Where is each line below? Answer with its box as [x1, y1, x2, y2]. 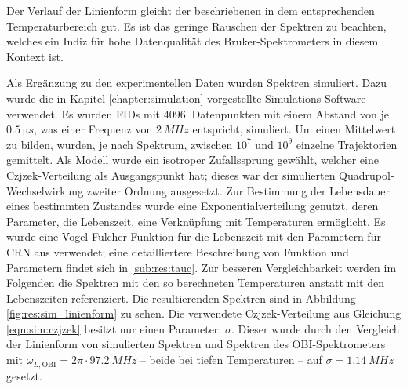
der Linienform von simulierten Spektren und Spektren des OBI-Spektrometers [6, 336, 386, 352]
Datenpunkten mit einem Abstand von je [191, 105, 389, 122]
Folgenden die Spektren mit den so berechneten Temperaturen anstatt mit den [6, 274, 384, 291]
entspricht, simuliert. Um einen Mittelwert [192, 121, 396, 137]
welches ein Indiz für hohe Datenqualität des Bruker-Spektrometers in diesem [6, 33, 379, 49]
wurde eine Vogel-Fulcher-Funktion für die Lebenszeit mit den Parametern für [6, 228, 381, 245]
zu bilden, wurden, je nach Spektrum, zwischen [6, 136, 233, 152]
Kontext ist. [6, 48, 64, 64]
